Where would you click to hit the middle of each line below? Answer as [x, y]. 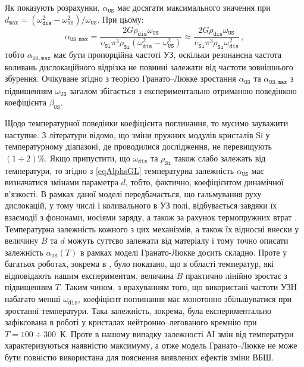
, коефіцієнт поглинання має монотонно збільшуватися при [185, 299]
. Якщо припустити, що [87, 158]
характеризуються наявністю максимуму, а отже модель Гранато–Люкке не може [151, 345]
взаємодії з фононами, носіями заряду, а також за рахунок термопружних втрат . [151, 217]
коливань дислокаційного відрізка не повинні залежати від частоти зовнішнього [149, 66]
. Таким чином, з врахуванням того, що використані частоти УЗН [178, 287]
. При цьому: [120, 19]
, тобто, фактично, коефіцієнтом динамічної [204, 182]
